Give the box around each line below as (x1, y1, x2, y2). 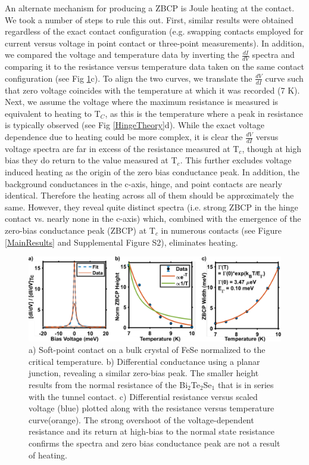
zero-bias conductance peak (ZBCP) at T (5, 224, 155, 236)
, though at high (242, 142, 301, 154)
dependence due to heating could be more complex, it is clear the (5, 131, 243, 142)
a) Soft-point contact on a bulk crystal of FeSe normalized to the (29, 343, 266, 356)
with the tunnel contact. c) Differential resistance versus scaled (29, 390, 258, 402)
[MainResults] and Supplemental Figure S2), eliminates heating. (5, 235, 238, 248)
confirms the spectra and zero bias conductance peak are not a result (29, 436, 280, 449)
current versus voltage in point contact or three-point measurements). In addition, (5, 36, 304, 49)
